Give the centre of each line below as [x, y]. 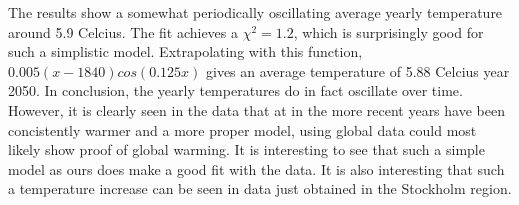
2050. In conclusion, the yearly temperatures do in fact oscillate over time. [235, 90]
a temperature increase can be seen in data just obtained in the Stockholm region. [260, 188]
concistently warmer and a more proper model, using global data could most [242, 129]
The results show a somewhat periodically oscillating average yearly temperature [255, 12]
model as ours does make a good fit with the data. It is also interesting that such [256, 168]
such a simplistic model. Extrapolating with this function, [185, 51]
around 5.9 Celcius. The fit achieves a [123, 31]
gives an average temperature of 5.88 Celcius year [358, 70]
